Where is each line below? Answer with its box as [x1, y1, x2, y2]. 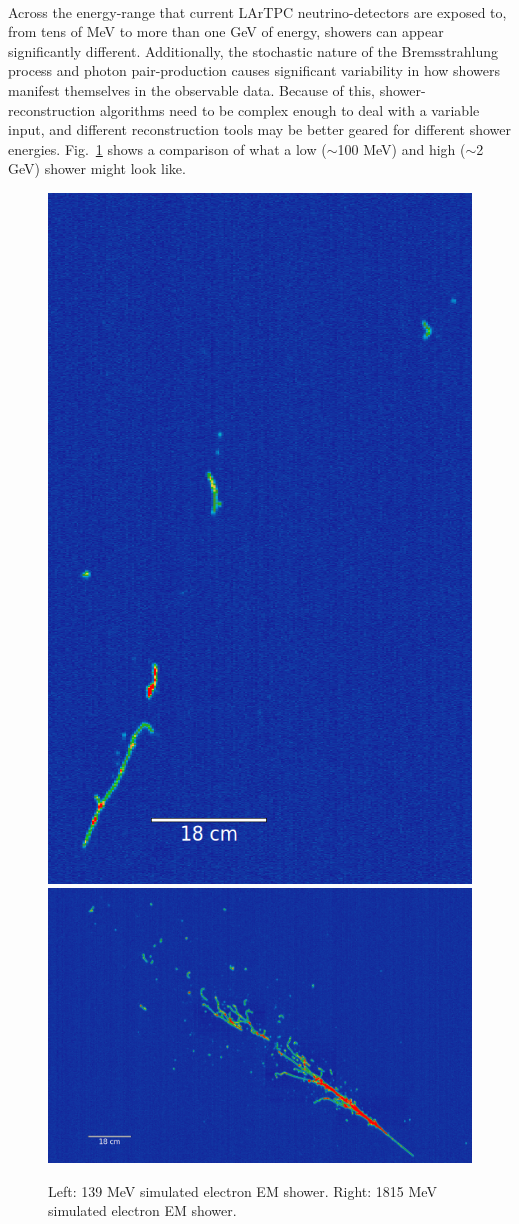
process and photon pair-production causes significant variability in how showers [8, 60, 500, 81]
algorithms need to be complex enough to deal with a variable [99, 99, 480, 120]
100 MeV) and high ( [337, 138, 466, 159]
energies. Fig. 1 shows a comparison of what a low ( [8, 138, 327, 159]
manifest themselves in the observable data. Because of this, [8, 79, 375, 100]
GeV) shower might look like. [8, 158, 186, 179]
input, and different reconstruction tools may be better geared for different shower [8, 119, 511, 140]
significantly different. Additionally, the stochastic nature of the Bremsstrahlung [8, 40, 498, 61]
